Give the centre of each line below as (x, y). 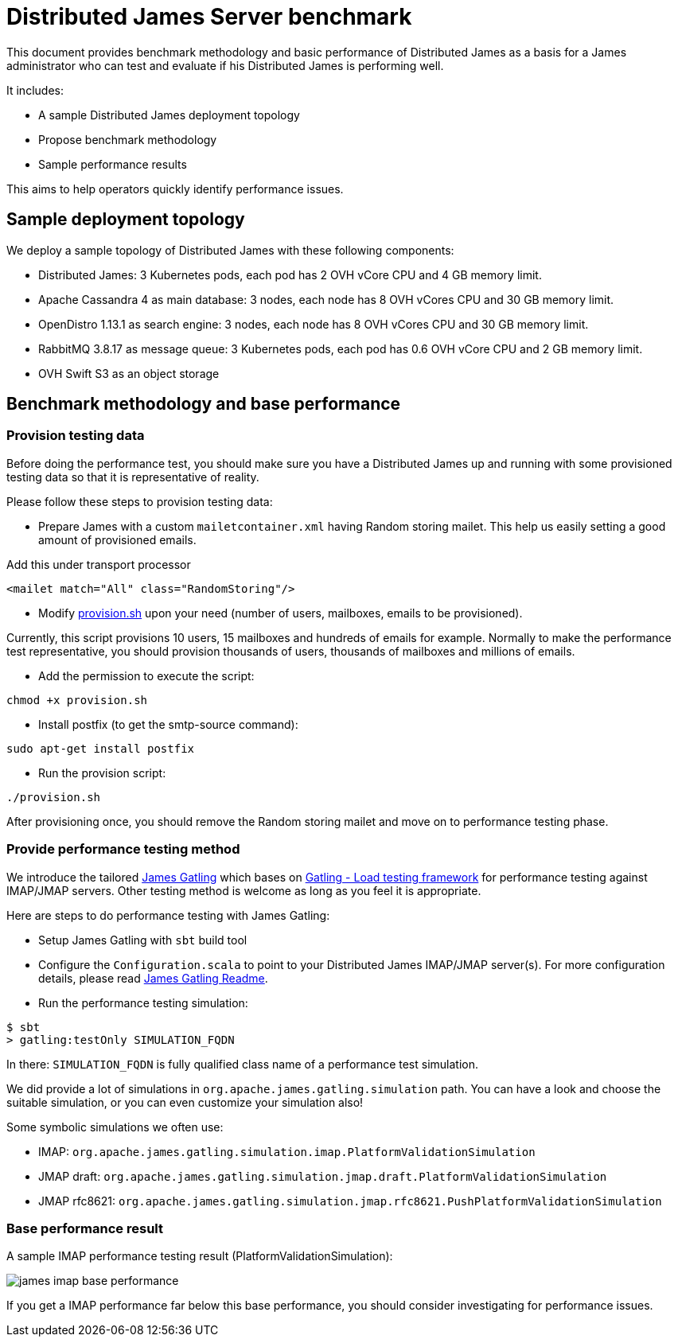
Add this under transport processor (99, 564)
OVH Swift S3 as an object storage (129, 373)
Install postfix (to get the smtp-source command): (168, 724)
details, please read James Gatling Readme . (153, 978)
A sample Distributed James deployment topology (169, 115)
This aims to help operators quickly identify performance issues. (175, 189)
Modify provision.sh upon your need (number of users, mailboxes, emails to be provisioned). (281, 613)
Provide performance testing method (123, 849)
